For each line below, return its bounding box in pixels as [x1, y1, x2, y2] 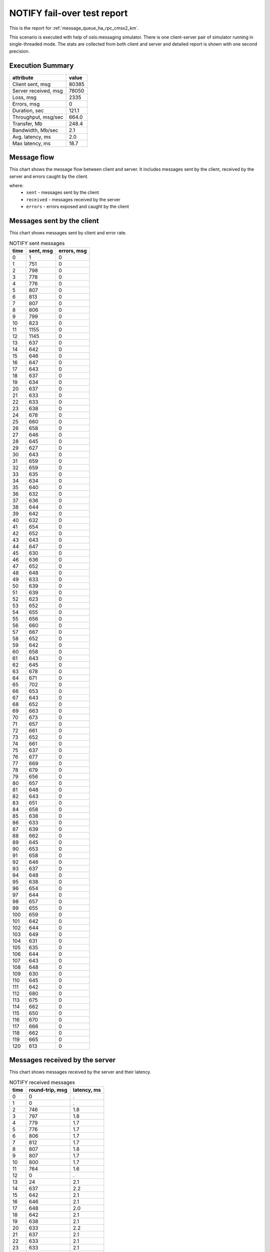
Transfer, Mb [12, 120, 42, 127]
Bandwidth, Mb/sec [12, 127, 58, 134]
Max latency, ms [12, 140, 51, 147]
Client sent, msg [12, 81, 51, 88]
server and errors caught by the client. [9, 173, 88, 179]
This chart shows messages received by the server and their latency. [9, 1069, 151, 1075]
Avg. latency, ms [12, 133, 51, 140]
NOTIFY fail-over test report [9, 8, 128, 19]
